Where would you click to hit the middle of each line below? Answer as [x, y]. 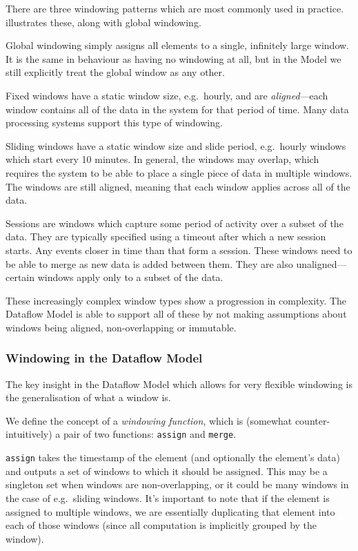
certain [20, 277]
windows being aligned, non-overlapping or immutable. [121, 327]
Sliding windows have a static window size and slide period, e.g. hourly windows [176, 145]
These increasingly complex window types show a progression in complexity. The [176, 300]
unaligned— [321, 263]
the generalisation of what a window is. [88, 397]
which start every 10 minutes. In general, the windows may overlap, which [162, 159]
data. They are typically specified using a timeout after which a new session [166, 236]
